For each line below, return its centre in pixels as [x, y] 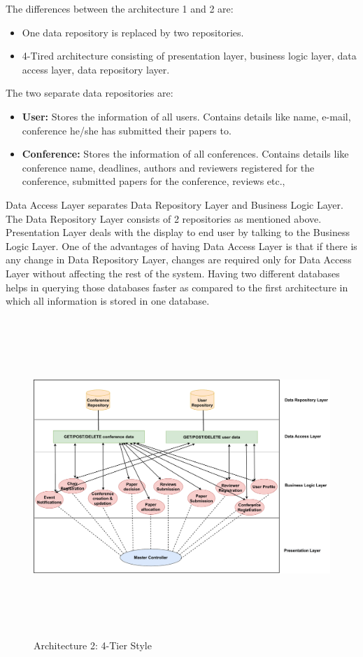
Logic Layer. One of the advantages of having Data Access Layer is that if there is [181, 245]
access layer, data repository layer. [96, 69]
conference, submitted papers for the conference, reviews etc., [154, 181]
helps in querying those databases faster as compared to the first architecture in [177, 287]
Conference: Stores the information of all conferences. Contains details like [185, 154]
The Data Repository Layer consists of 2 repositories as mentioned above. [164, 218]
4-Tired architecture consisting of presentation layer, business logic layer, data [189, 56]
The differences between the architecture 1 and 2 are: [120, 8]
